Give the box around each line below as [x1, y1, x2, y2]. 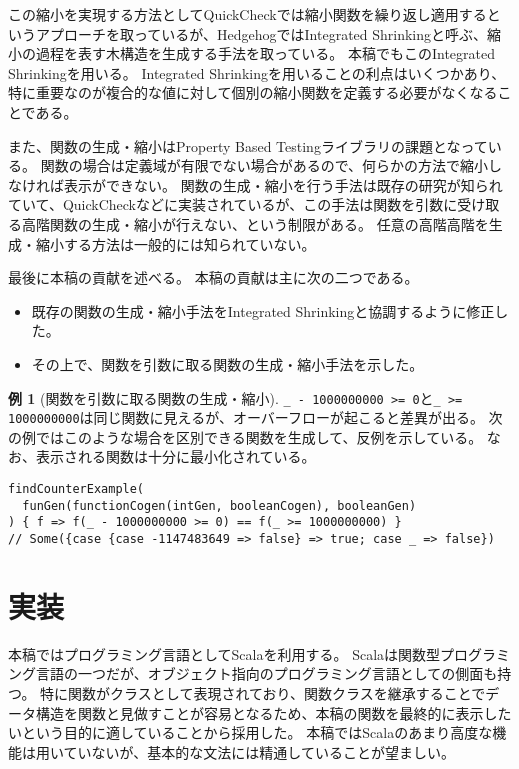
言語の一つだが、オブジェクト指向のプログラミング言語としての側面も [35, 663, 498, 684]
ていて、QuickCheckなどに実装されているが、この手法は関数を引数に [8, 194, 458, 215]
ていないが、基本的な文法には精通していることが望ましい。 [63, 741, 455, 762]
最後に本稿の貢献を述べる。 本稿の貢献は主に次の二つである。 [8, 267, 419, 288]
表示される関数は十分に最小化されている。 [35, 446, 316, 467]
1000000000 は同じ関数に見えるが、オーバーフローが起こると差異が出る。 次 [8, 407, 503, 428]
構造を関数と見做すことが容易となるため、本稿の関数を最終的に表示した [35, 702, 512, 723]
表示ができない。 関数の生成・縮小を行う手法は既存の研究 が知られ [63, 174, 503, 195]
